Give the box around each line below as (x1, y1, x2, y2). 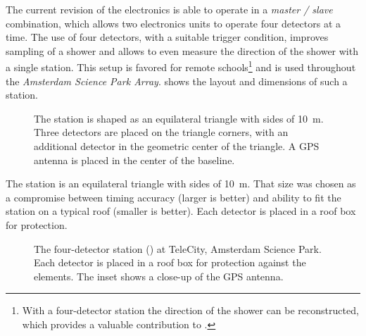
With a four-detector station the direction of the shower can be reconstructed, (22, 303, 359, 318)
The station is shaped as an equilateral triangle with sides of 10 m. (34, 111, 324, 125)
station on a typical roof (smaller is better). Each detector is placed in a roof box (6, 204, 356, 218)
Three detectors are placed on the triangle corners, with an (34, 125, 289, 139)
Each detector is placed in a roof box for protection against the (34, 255, 306, 270)
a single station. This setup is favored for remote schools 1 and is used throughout (6, 58, 356, 75)
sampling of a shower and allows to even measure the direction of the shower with (6, 43, 358, 58)
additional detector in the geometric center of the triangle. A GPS (34, 139, 320, 153)
